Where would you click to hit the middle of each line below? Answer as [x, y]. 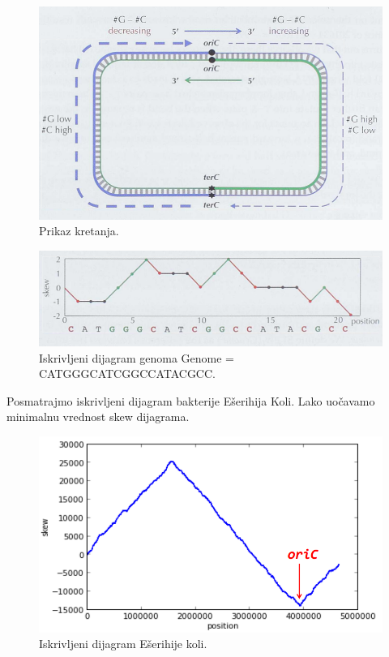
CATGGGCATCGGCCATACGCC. [127, 374]
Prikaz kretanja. [79, 231]
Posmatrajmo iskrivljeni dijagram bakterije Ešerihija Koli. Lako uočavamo [191, 400]
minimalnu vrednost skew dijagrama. [98, 417]
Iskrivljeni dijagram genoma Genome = [137, 357]
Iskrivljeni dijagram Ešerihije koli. [123, 644]
